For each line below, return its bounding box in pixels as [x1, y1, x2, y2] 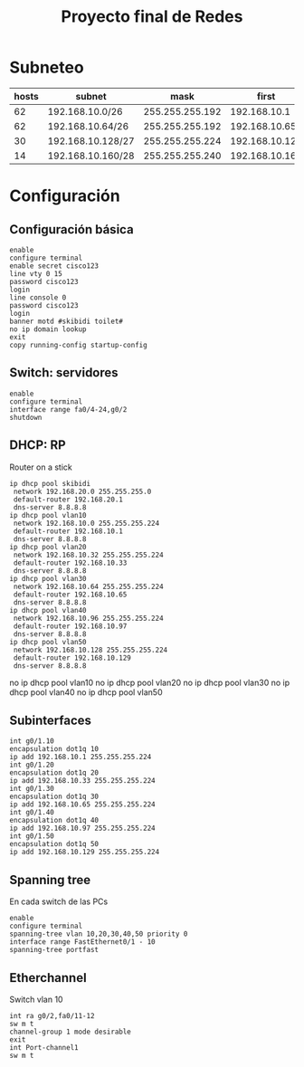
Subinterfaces [9, 712, 92, 728]
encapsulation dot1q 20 [9, 768, 100, 777]
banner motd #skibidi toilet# [9, 317, 124, 326]
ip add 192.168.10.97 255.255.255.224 [9, 824, 156, 834]
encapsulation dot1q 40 [9, 816, 100, 825]
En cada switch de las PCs [9, 896, 109, 907]
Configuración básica [9, 222, 134, 237]
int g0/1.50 [9, 832, 54, 841]
